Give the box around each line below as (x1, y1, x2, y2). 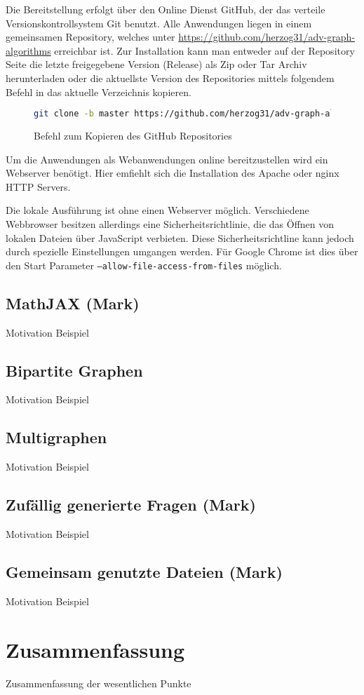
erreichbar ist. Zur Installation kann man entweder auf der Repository (54, 43, 355, 58)
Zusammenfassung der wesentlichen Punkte (6, 675, 191, 690)
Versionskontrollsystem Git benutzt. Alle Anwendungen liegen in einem (6, 15, 312, 30)
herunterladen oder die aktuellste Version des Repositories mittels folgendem (6, 70, 335, 85)
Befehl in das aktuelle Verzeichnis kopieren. (6, 84, 191, 99)
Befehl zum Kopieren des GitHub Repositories (34, 128, 232, 143)
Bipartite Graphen (6, 359, 143, 381)
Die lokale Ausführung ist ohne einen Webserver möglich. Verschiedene (6, 203, 309, 217)
